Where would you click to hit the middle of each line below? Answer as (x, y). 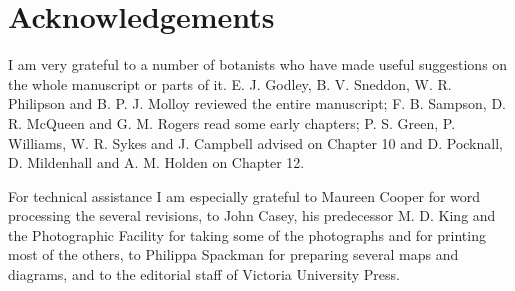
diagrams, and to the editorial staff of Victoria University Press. (204, 274)
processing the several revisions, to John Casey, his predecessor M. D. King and (252, 215)
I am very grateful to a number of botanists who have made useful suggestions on (258, 64)
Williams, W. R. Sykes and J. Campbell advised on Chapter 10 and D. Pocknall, (255, 142)
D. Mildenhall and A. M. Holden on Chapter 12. (156, 162)
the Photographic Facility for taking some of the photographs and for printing (247, 234)
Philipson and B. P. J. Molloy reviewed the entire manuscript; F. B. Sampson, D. (257, 103)
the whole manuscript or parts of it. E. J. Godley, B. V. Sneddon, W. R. (230, 83)
